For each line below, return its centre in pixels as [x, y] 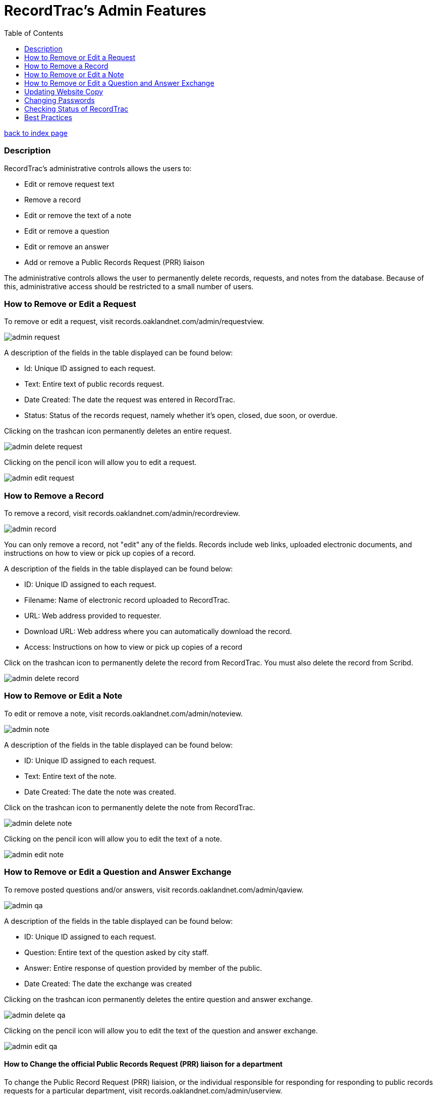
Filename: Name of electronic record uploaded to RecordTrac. [127, 600]
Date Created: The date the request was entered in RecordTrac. [130, 400]
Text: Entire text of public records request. [94, 384]
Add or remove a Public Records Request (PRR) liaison [115, 262]
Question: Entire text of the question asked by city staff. [117, 952]
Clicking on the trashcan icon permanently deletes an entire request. [118, 431]
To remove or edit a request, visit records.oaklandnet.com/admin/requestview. [134, 322]
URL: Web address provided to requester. [93, 616]
